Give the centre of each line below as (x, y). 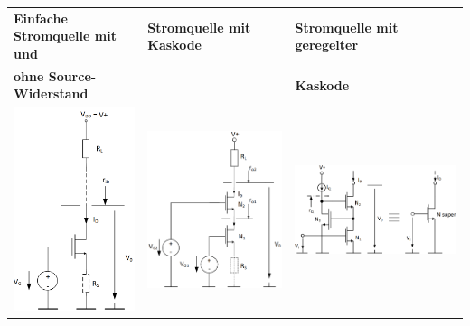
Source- (72, 75)
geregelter (327, 45)
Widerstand (51, 93)
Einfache (41, 18)
